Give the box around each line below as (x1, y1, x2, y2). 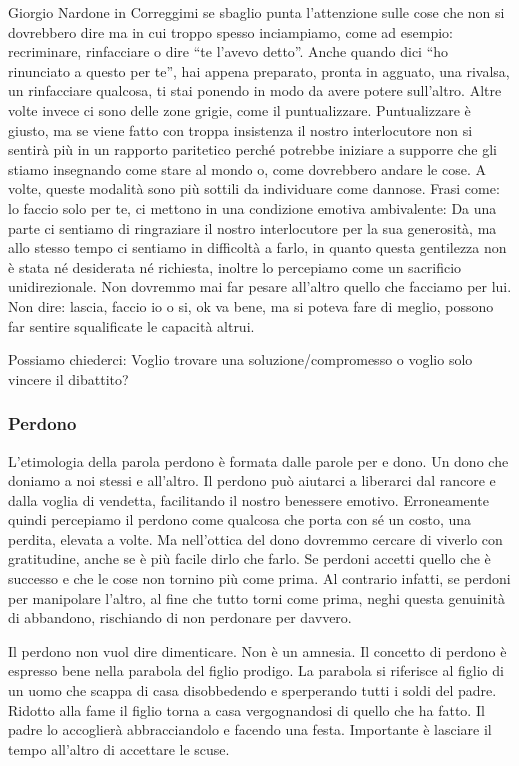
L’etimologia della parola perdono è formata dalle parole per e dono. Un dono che (8, 450, 509, 471)
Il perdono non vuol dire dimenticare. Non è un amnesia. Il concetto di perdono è (8, 640, 507, 661)
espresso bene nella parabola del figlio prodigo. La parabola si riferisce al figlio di (8, 660, 504, 681)
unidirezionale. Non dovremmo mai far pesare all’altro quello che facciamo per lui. (8, 276, 512, 297)
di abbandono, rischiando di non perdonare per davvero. (8, 607, 352, 628)
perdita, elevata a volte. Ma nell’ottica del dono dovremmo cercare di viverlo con (8, 528, 503, 549)
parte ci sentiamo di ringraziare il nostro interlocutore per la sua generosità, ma (8, 217, 497, 238)
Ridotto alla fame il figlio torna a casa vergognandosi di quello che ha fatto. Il (8, 699, 485, 720)
